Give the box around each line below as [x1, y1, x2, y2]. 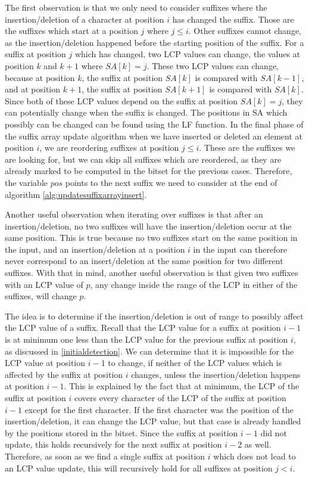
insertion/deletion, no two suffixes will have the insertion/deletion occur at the [5, 219, 292, 232]
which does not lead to [213, 449, 296, 462]
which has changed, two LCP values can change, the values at [74, 48, 301, 60]
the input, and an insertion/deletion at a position [5, 243, 185, 255]
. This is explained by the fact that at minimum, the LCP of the [64, 380, 299, 392]
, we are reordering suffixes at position [39, 141, 179, 154]
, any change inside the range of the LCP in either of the [90, 278, 298, 290]
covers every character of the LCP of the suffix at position [74, 392, 286, 403]
